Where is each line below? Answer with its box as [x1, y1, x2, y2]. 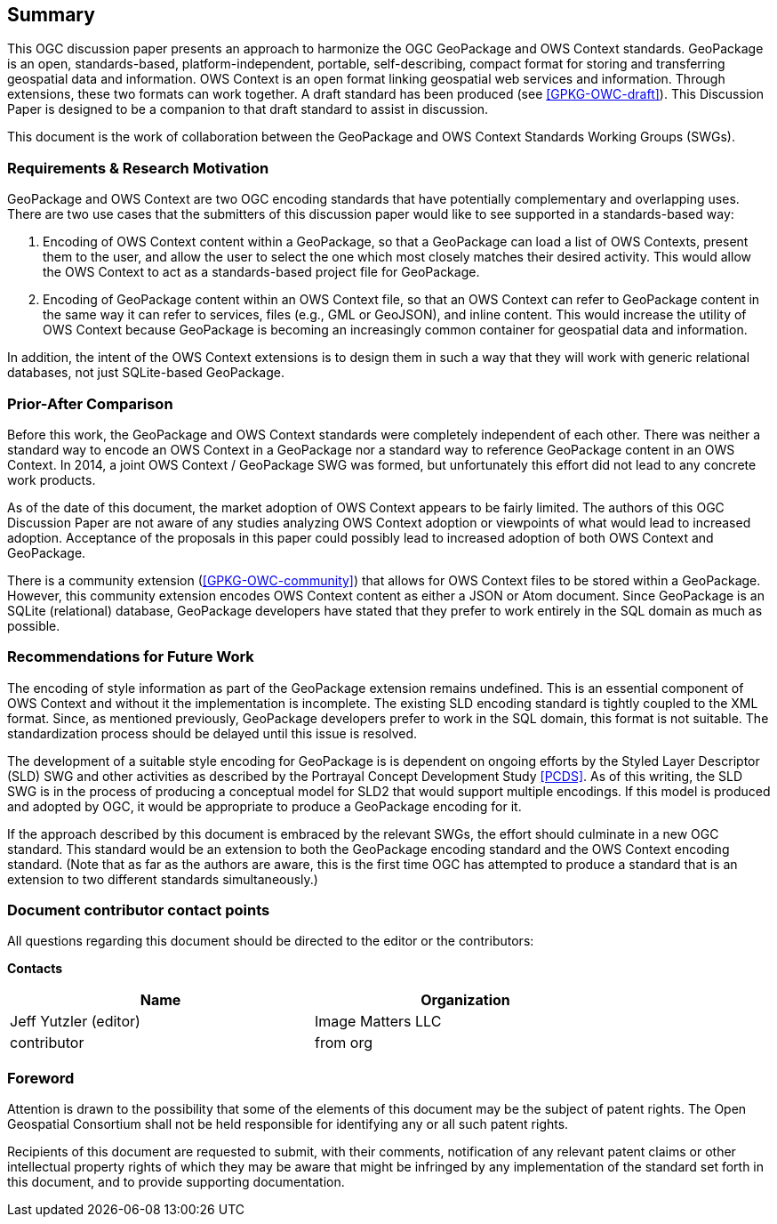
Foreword [7, 1068, 75, 1087]
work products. [7, 471, 96, 487]
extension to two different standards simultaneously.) [7, 871, 318, 887]
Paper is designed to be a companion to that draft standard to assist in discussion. [7, 101, 489, 117]
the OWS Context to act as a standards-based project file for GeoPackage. [43, 264, 480, 280]
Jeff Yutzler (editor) [10, 1012, 140, 1031]
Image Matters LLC [315, 1012, 442, 1031]
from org [315, 1034, 372, 1052]
